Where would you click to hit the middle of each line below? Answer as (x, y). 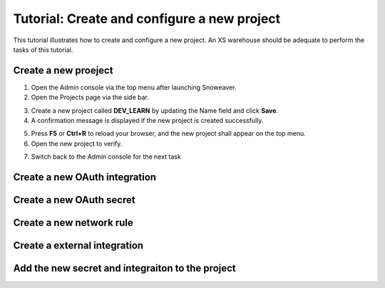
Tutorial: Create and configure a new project (147, 19)
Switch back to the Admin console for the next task (106, 157)
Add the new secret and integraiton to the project (125, 268)
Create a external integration (78, 245)
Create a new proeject (63, 70)
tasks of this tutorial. (43, 49)
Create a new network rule (73, 223)
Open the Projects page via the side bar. (90, 97)
